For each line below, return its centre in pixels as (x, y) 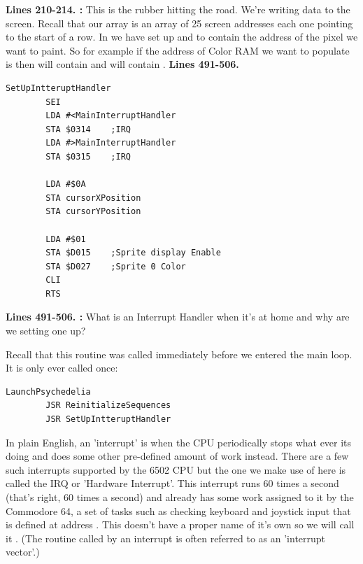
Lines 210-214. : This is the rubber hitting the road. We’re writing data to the (178, 9)
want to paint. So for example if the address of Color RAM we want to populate (178, 50)
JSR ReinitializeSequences (108, 406)
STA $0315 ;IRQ (88, 156)
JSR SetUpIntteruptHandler (108, 420)
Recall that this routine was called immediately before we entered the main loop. (179, 354)
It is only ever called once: (62, 368)
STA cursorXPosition (93, 198)
